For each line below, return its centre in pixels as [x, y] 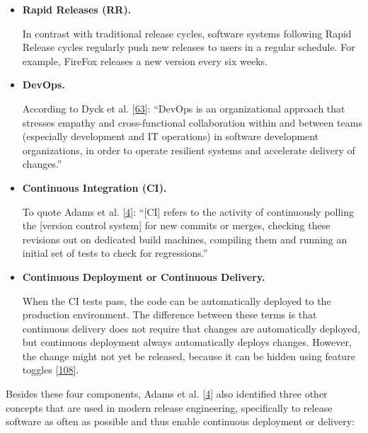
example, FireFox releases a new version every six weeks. [145, 60]
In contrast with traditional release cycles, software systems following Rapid [187, 33]
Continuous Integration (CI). [94, 187]
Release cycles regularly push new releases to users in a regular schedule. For [189, 47]
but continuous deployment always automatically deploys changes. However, [187, 342]
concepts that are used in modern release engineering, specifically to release [169, 407]
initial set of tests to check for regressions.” [115, 253]
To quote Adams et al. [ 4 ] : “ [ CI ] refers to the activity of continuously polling [188, 211]
